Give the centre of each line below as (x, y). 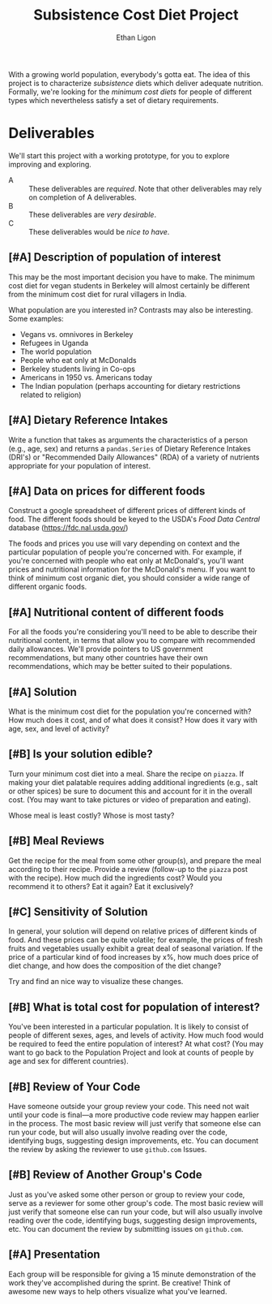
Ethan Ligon (136, 37)
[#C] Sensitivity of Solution (78, 911)
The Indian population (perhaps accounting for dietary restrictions (130, 386)
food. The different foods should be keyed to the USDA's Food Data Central (134, 519)
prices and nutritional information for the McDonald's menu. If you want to (132, 569)
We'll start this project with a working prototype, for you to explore (119, 155)
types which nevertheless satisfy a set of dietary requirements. (113, 100)
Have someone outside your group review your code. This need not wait (129, 1106)
